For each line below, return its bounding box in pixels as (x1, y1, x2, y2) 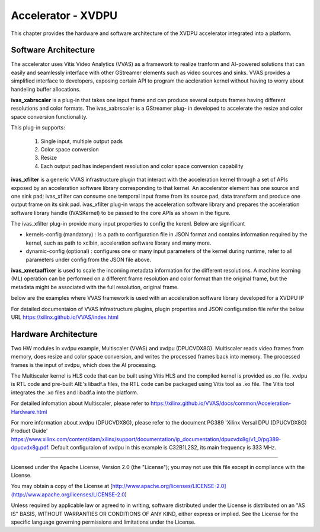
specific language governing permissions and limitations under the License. (11, 518, 196, 525)
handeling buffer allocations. (11, 85, 81, 93)
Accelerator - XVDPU (11, 9, 118, 22)
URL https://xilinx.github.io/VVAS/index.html (11, 313, 119, 321)
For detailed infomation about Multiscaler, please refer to (11, 400, 149, 407)
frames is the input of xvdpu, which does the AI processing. (11, 361, 157, 368)
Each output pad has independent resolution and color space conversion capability (40, 162, 244, 169)
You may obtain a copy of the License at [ (11, 483, 113, 490)
